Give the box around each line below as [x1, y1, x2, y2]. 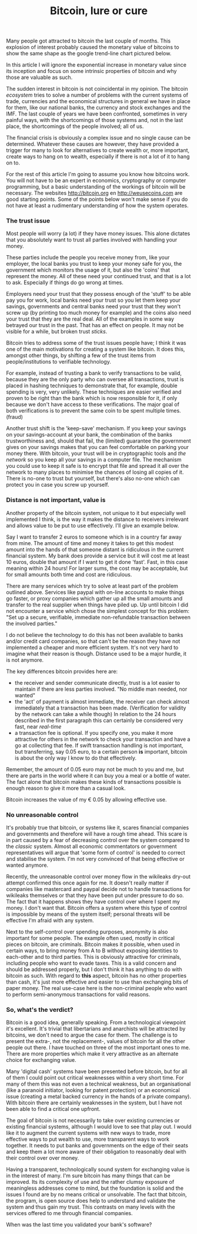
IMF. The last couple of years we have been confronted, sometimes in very [6, 110, 188, 117]
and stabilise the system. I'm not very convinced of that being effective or [6, 856, 185, 863]
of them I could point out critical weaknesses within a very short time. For [6, 1074, 184, 1081]
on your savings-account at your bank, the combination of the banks [6, 431, 172, 438]
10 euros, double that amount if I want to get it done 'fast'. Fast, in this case [6, 558, 188, 565]
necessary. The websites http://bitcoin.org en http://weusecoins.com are [6, 190, 183, 197]
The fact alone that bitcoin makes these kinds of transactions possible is [6, 778, 181, 785]
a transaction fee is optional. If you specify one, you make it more [14, 729, 173, 736]
